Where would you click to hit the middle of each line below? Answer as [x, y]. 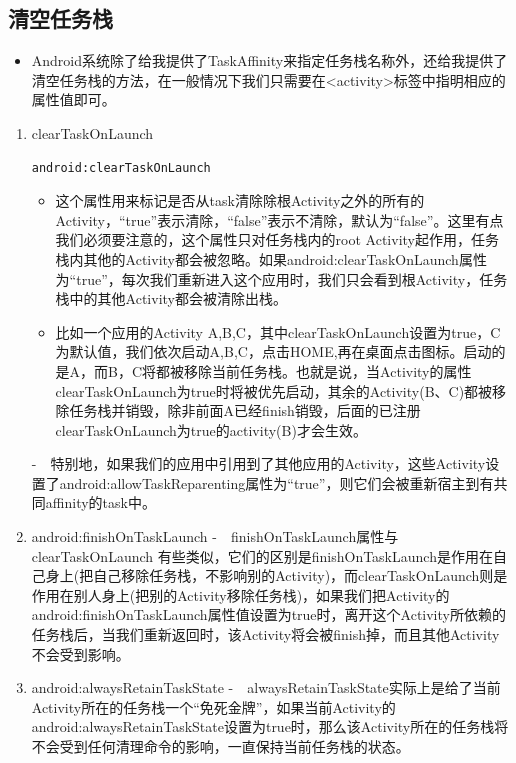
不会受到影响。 [80, 653]
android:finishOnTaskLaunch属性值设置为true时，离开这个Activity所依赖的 [268, 614]
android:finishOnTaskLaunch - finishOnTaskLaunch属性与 [215, 536]
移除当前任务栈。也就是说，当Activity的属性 [328, 370]
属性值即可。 [73, 99]
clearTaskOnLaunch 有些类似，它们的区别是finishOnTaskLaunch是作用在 [262, 555]
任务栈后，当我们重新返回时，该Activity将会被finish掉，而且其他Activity [265, 634]
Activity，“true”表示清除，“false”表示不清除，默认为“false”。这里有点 [279, 219]
